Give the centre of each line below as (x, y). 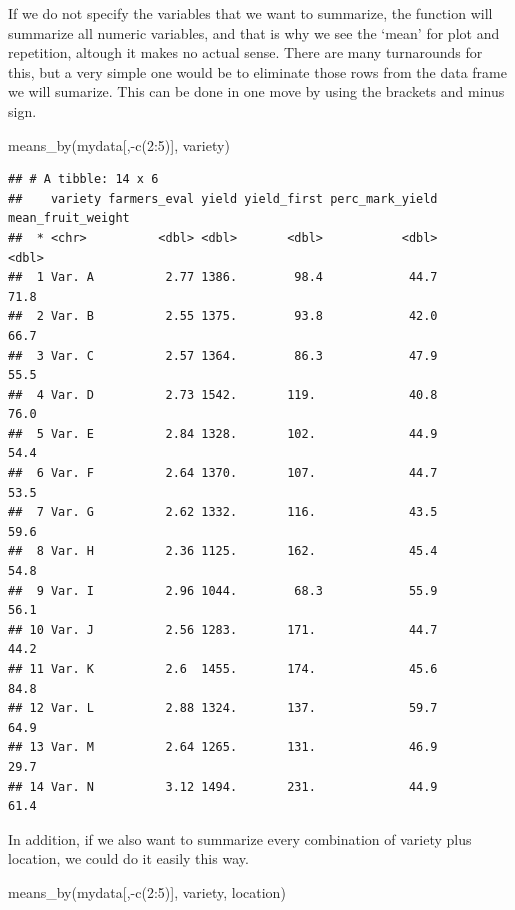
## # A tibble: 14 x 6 (83, 179)
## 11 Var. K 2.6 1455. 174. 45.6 (223, 669)
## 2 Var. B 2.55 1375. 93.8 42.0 (223, 316)
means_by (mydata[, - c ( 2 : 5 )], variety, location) (147, 891)
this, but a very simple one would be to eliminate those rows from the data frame (257, 71)
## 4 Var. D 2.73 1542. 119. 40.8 (223, 394)
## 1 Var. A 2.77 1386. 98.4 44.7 (223, 277)
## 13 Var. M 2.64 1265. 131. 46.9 (223, 747)
